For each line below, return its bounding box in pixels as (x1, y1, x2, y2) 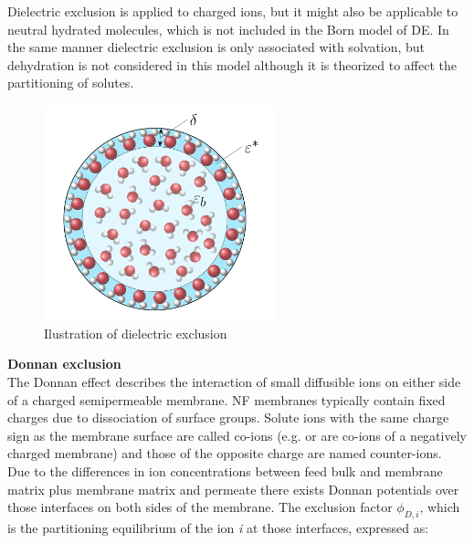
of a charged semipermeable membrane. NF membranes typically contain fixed (7, 390, 446, 409)
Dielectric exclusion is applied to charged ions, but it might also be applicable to (7, 2, 458, 20)
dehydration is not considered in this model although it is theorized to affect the (7, 55, 457, 74)
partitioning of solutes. (7, 73, 134, 92)
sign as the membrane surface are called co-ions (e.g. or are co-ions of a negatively (7, 425, 467, 444)
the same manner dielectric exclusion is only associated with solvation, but (7, 37, 426, 57)
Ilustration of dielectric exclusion (44, 323, 227, 342)
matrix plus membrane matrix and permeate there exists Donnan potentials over (7, 479, 459, 498)
